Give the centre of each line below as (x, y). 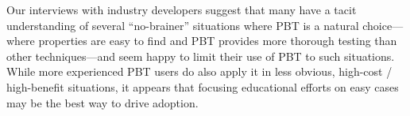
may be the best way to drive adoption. (102, 102)
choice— (383, 25)
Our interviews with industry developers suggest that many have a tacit (182, 9)
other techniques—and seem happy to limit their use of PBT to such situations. (201, 56)
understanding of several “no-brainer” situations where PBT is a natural (183, 25)
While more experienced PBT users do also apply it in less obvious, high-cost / (199, 71)
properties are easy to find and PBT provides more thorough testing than (218, 41)
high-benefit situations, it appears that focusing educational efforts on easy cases (203, 86)
